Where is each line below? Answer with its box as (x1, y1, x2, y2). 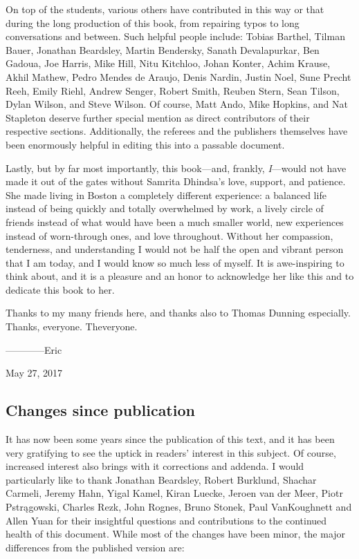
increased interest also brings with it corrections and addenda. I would (6, 459, 304, 473)
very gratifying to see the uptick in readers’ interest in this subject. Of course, (6, 445, 336, 459)
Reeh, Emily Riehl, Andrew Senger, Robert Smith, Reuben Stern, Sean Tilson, (6, 83, 340, 97)
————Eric (6, 342, 62, 357)
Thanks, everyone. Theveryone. (6, 319, 138, 334)
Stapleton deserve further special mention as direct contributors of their (6, 110, 310, 124)
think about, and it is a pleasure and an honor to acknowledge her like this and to (6, 269, 354, 283)
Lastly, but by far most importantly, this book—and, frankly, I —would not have (6, 160, 347, 175)
